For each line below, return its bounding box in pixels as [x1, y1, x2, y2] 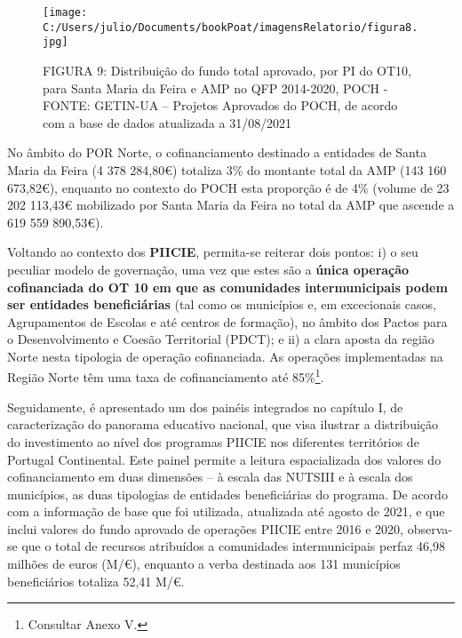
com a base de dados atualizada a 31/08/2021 [43, 113, 292, 132]
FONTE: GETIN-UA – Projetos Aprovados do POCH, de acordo [43, 96, 398, 115]
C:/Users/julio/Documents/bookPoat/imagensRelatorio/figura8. [43, 20, 418, 34]
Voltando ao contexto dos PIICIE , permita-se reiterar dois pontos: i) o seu [7, 243, 418, 261]
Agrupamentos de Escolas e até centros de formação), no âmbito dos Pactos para [7, 312, 448, 331]
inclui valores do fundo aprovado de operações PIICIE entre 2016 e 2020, [7, 519, 403, 538]
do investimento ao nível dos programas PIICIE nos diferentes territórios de [7, 432, 419, 451]
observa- [407, 519, 452, 538]
